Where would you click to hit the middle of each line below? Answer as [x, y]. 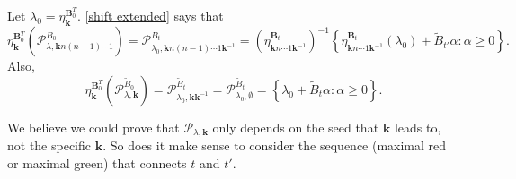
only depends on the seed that [296, 127]
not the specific [49, 145]
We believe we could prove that [93, 127]
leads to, [418, 127]
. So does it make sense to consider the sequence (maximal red [275, 145]
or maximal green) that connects [97, 162]
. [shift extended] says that [151, 16]
